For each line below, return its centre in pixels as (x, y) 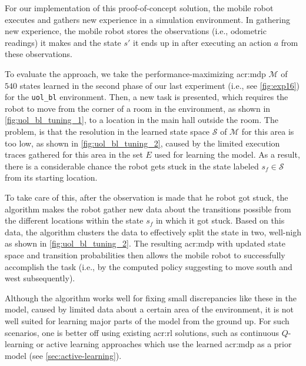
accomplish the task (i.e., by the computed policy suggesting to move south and (149, 266)
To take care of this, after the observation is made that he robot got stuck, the (147, 197)
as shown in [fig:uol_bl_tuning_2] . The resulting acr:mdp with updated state (145, 243)
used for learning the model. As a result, (227, 154)
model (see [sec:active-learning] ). (63, 355)
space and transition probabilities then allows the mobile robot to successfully (145, 254)
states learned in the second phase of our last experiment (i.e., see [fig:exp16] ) (160, 85)
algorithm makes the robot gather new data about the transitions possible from (148, 209)
